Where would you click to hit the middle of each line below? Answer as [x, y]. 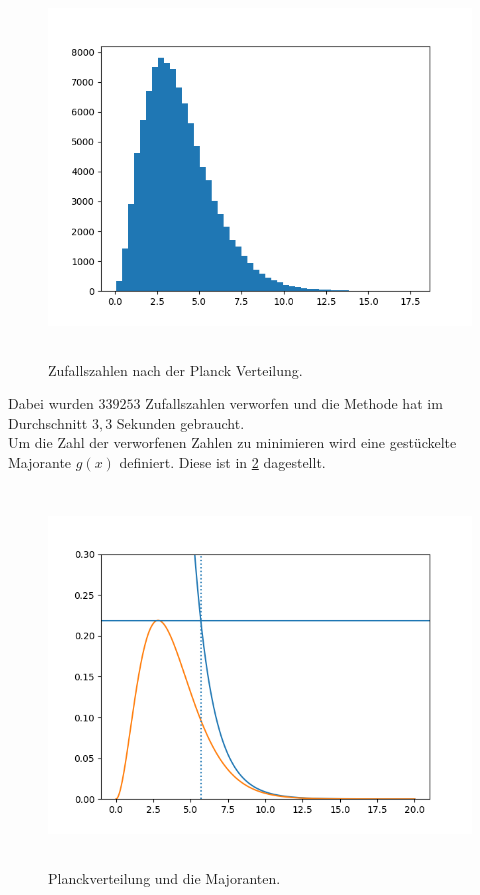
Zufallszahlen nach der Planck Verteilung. [175, 369]
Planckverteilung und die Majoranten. [164, 878]
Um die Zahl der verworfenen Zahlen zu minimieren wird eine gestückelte [232, 442]
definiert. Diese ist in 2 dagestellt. [222, 461]
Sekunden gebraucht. [180, 422]
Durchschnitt [48, 422]
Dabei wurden [51, 403]
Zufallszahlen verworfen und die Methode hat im [294, 403]
